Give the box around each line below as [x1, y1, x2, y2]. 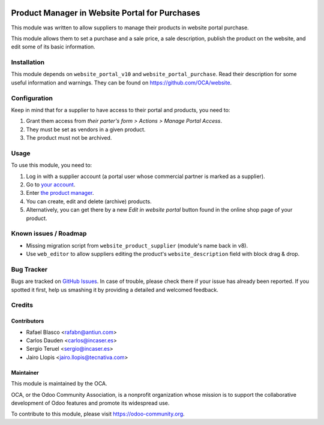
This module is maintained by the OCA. [11, 380, 107, 387]
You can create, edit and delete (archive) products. [26, 198, 152, 205]
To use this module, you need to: [11, 162, 92, 169]
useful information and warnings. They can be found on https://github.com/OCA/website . [11, 79, 232, 86]
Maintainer [11, 369, 39, 376]
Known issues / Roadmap [11, 230, 87, 238]
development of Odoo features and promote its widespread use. [11, 399, 170, 406]
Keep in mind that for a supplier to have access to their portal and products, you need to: [11, 106, 230, 113]
